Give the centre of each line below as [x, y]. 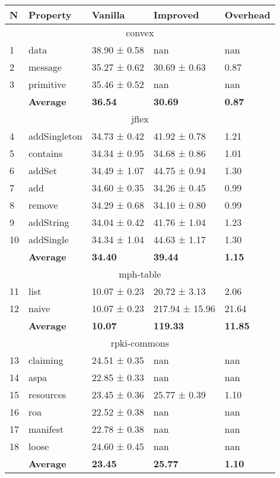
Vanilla [108, 15]
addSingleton [55, 136]
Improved [176, 15]
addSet [43, 170]
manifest [46, 429]
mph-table [140, 274]
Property [50, 15]
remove [43, 205]
